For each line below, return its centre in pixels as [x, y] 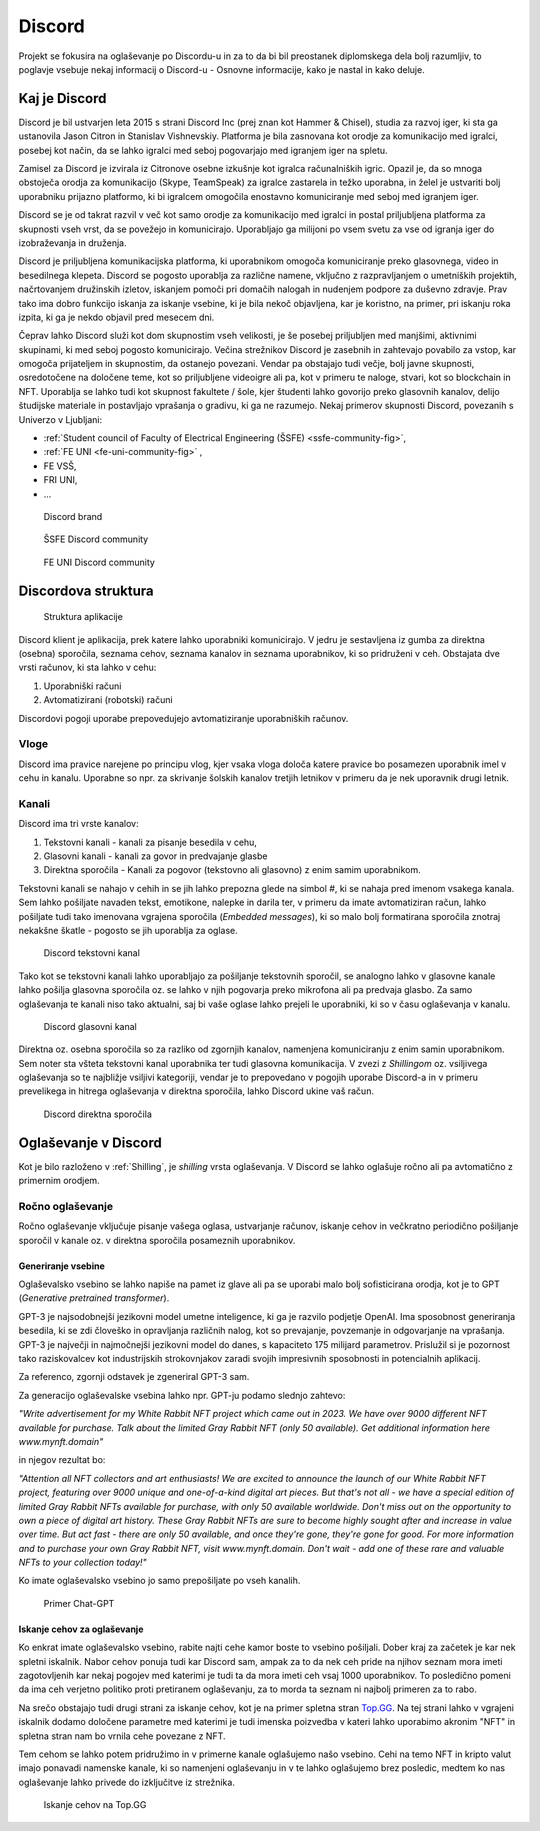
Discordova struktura [86, 590]
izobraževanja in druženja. [72, 242]
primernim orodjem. [59, 1181]
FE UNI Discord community [99, 562]
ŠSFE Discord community [96, 539]
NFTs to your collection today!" [82, 1562]
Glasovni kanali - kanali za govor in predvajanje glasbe [155, 856]
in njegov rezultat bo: [62, 1460]
